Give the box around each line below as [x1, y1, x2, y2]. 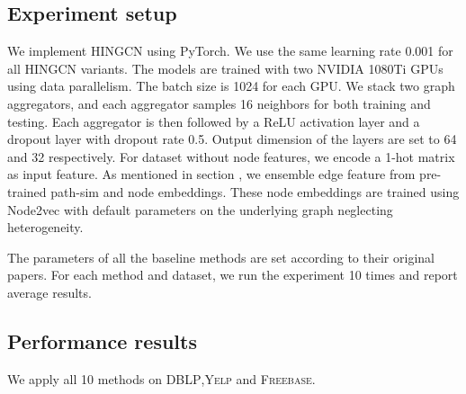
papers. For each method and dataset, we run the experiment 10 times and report [7, 265, 458, 284]
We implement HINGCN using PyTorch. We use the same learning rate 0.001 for [7, 41, 453, 60]
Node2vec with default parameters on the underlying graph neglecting [7, 200, 393, 219]
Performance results [7, 327, 197, 354]
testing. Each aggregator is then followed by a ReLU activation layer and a [7, 112, 420, 130]
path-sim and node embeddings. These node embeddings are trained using [50, 182, 460, 201]
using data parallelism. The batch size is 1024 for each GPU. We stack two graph [7, 76, 455, 95]
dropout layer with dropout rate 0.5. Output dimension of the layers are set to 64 [7, 130, 457, 148]
